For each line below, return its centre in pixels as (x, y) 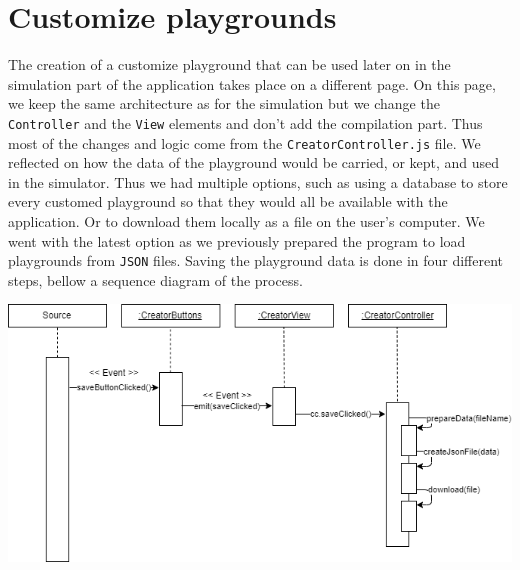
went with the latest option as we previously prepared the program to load (237, 240)
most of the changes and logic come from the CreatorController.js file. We (244, 142)
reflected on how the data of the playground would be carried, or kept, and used (254, 162)
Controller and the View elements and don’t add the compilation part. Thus (245, 122)
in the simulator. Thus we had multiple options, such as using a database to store (258, 181)
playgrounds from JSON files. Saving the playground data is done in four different (256, 260)
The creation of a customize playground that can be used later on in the (229, 64)
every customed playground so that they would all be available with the (228, 201)
